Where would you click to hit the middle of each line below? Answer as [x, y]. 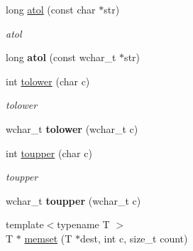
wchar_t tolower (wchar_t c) [72, 128]
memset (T [48, 238]
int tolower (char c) [48, 81]
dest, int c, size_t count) [134, 238]
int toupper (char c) [49, 153]
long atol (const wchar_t [61, 57]
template [25, 224]
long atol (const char [51, 9]
